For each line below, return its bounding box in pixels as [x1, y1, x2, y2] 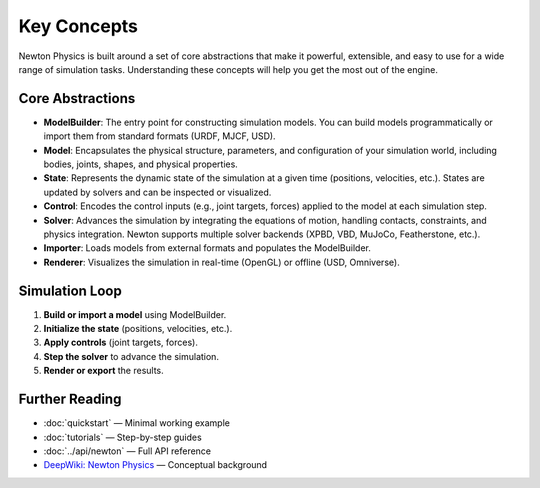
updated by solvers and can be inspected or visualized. [43, 186, 272, 198]
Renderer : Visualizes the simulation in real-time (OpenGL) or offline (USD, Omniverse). [43, 256, 400, 268]
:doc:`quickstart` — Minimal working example [43, 417, 230, 429]
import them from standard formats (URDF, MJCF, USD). [43, 130, 276, 142]
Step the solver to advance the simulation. [43, 350, 220, 362]
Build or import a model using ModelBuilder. [43, 308, 227, 320]
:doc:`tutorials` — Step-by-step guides [43, 431, 202, 443]
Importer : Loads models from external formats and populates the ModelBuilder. [43, 242, 372, 254]
